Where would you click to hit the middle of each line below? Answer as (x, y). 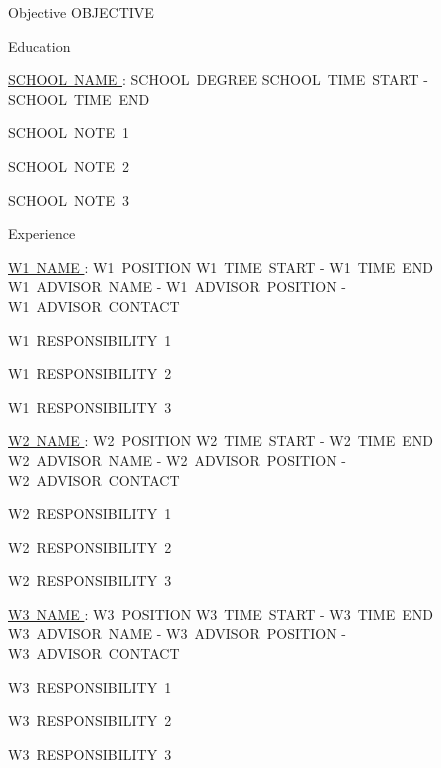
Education (39, 45)
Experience (42, 233)
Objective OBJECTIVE (81, 12)
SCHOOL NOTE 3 (68, 199)
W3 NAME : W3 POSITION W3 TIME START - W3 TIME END (220, 613)
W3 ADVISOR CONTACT (94, 653)
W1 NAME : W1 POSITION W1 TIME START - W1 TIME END (220, 266)
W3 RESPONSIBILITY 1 (90, 686)
